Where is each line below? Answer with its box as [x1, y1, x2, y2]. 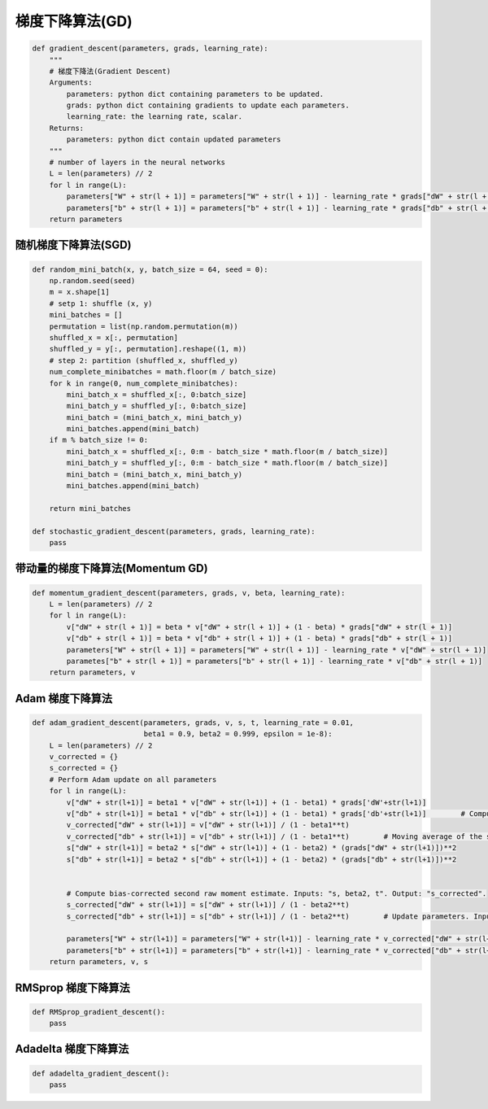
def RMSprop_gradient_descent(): [32, 1007, 166, 1016]
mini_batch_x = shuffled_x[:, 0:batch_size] [66, 390, 247, 399]
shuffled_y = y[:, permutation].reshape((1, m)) [49, 344, 247, 354]
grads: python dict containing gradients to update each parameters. [66, 101, 350, 110]
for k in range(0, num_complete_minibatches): [49, 378, 239, 388]
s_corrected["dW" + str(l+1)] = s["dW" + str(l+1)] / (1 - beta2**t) [66, 900, 350, 910]
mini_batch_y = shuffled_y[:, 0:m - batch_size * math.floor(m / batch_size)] [66, 458, 389, 468]
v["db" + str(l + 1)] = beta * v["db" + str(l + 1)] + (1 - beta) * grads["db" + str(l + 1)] [66, 634, 453, 643]
